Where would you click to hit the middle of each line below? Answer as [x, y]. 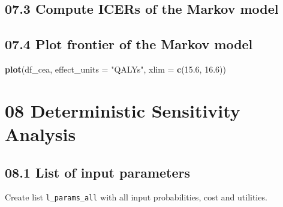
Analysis [40, 133]
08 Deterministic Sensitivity [123, 110]
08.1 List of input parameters [98, 172]
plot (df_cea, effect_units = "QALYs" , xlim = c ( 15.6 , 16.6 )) [115, 69]
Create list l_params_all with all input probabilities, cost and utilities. [136, 197]
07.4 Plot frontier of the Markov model [129, 44]
